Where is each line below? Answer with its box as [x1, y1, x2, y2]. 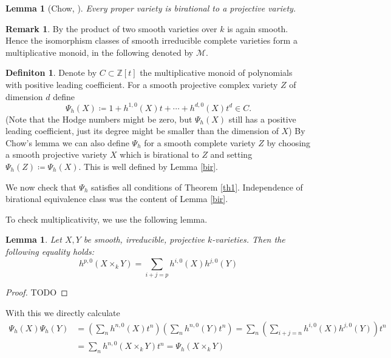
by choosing [267, 136, 311, 149]
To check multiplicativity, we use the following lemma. [5, 212, 208, 225]
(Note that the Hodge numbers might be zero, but [5, 112, 192, 125]
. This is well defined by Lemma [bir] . [78, 160, 219, 173]
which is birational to [120, 148, 199, 161]
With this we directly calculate [5, 306, 120, 319]
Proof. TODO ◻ [5, 286, 68, 299]
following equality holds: [5, 245, 95, 257]
